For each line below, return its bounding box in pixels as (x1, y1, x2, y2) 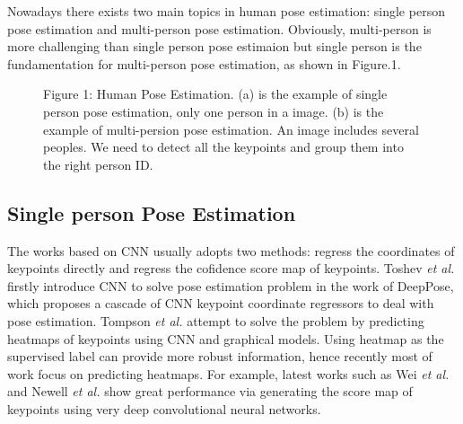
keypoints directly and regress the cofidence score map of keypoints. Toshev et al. (7, 259, 455, 278)
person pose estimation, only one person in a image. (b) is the (43, 102, 384, 120)
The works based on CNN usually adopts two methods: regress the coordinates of (7, 241, 455, 260)
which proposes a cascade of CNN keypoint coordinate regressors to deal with (7, 294, 434, 313)
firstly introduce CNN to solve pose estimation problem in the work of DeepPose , (7, 276, 454, 295)
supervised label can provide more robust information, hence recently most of (7, 347, 432, 366)
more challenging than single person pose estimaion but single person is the (7, 37, 422, 56)
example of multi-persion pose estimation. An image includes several (43, 119, 419, 138)
